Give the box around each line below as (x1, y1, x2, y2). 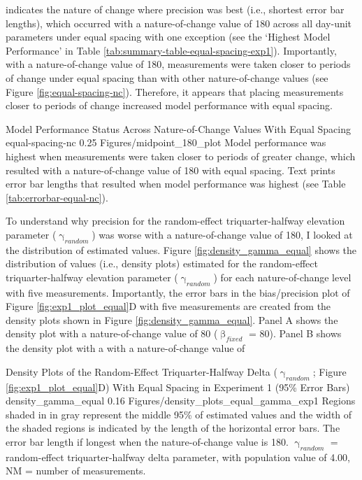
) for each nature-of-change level (213, 269, 352, 284)
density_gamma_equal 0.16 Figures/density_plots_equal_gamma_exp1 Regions (6, 393, 356, 408)
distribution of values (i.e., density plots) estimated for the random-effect (6, 256, 318, 271)
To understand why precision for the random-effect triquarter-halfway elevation (6, 213, 345, 228)
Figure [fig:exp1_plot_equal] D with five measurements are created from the (6, 299, 331, 313)
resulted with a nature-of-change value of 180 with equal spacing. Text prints (6, 162, 335, 177)
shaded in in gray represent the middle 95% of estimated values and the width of (6, 407, 352, 421)
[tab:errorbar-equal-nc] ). (6, 190, 108, 204)
